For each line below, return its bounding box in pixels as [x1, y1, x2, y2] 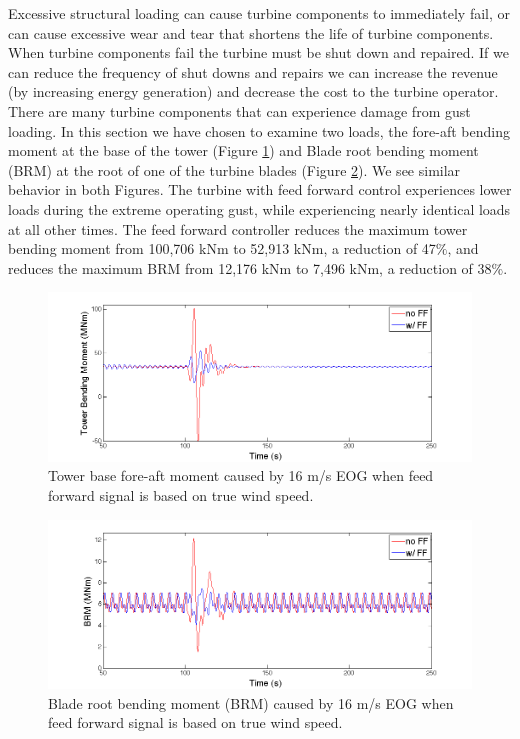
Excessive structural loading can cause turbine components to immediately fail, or [8, 3, 511, 23]
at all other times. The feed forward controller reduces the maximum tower [8, 218, 468, 239]
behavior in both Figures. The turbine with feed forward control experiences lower [8, 179, 512, 200]
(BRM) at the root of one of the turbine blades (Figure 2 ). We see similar [8, 159, 461, 180]
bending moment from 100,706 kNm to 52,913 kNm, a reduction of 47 [8, 238, 436, 259]
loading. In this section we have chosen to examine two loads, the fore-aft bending [8, 120, 510, 141]
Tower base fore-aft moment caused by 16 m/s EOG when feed [48, 465, 434, 486]
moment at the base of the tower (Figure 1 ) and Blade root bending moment [8, 140, 479, 161]
